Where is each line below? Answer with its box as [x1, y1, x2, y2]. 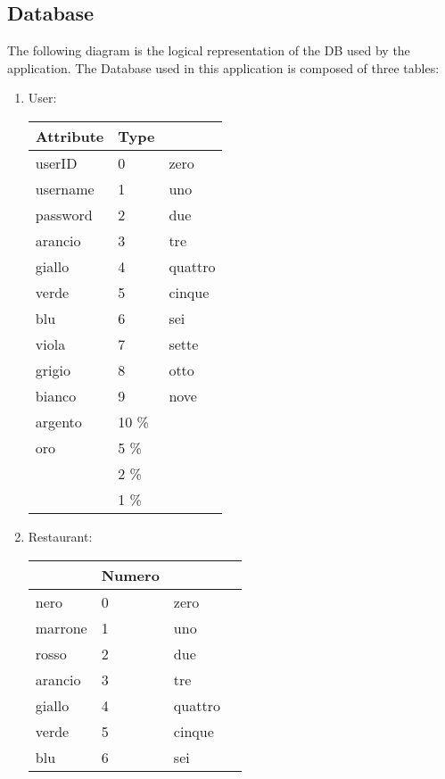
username [35, 178, 95, 199]
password [35, 203, 93, 225]
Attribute [35, 125, 104, 146]
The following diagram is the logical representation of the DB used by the [7, 41, 410, 60]
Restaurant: [28, 526, 93, 545]
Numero [101, 564, 160, 585]
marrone [35, 617, 87, 638]
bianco [35, 385, 77, 406]
